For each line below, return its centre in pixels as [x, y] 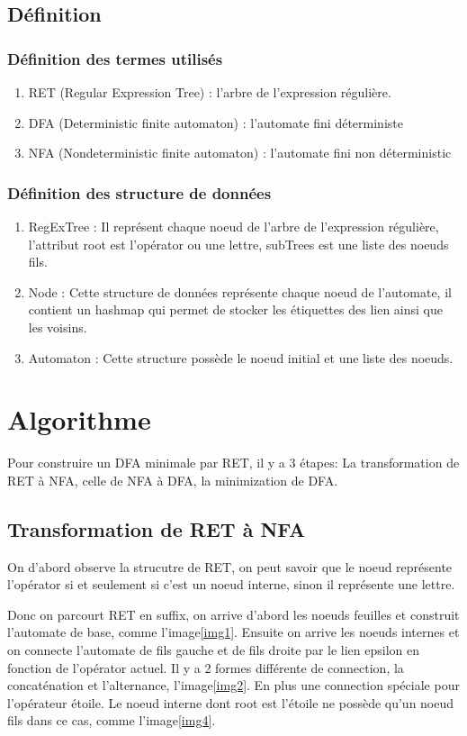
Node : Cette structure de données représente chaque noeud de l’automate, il [240, 291]
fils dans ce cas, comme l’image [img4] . [112, 720]
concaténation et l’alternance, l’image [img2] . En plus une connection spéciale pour [233, 685]
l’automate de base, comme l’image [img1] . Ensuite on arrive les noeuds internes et [233, 632]
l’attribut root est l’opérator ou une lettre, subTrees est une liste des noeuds [238, 244]
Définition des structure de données [139, 192]
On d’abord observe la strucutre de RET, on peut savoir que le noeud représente [230, 566]
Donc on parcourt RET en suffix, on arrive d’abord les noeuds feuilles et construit [233, 614]
